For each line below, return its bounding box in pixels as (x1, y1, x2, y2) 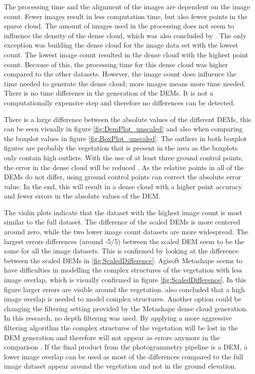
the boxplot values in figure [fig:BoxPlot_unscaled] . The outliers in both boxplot (4, 133, 247, 143)
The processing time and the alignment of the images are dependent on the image (4, 1, 250, 11)
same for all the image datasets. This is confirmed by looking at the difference (4, 246, 239, 256)
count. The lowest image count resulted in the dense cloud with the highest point (4, 49, 249, 59)
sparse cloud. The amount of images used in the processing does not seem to (4, 21, 234, 31)
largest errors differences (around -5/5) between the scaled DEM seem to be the (4, 236, 244, 246)
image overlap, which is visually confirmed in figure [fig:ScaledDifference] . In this (4, 274, 247, 285)
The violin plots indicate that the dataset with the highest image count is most (4, 207, 242, 217)
